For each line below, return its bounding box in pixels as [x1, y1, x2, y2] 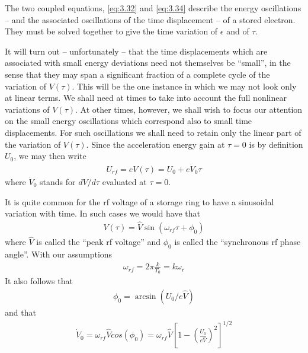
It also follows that [5, 275, 73, 287]
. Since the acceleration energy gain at [86, 138, 225, 150]
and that [5, 306, 36, 319]
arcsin [134, 292, 156, 301]
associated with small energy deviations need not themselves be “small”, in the [5, 56, 291, 69]
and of [226, 25, 249, 37]
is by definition [249, 138, 303, 150]
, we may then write [14, 150, 86, 162]
